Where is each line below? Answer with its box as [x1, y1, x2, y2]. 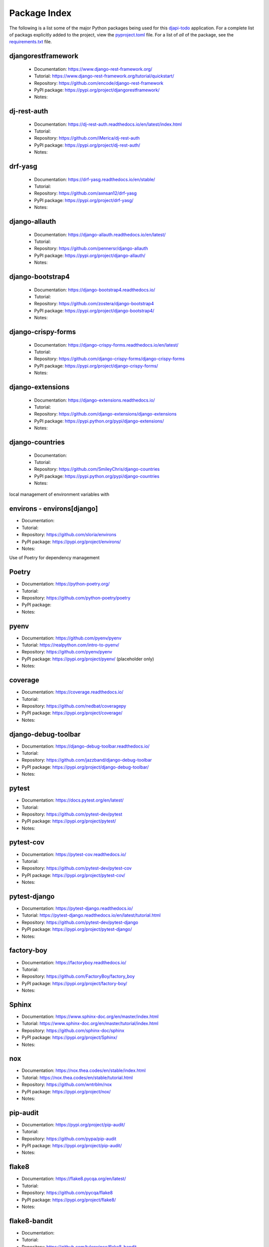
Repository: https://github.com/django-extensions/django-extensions [34, 411, 177, 417]
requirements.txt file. [9, 39, 52, 45]
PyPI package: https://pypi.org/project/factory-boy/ [21, 980, 128, 986]
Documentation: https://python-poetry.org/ [21, 581, 110, 587]
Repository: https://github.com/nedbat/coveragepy [21, 703, 127, 709]
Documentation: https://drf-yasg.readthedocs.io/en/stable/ [34, 176, 155, 182]
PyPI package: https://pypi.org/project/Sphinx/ [21, 1035, 118, 1040]
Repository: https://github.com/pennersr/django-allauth [34, 245, 148, 251]
